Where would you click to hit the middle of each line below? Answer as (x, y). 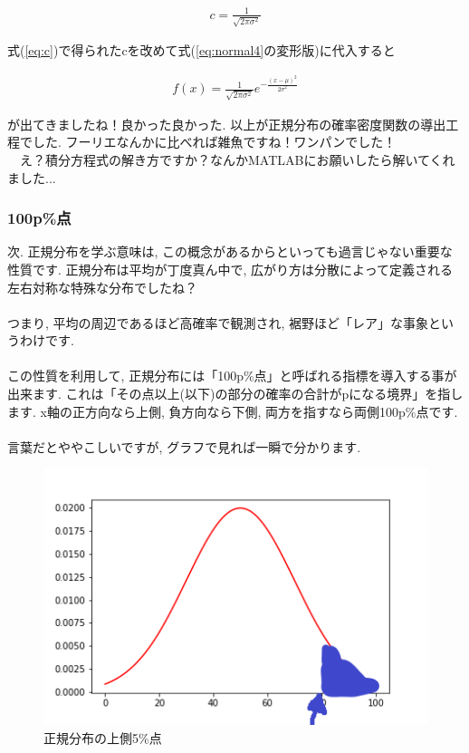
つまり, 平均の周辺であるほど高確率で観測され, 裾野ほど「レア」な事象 (218, 322)
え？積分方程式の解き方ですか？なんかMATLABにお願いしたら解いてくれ (237, 159)
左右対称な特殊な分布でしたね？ (102, 287)
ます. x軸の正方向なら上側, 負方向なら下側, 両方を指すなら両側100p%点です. (233, 411)
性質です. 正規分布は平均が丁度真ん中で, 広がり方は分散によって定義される (230, 269)
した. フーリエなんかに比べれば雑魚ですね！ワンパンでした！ (214, 142)
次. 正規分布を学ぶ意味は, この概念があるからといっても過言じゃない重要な (230, 251)
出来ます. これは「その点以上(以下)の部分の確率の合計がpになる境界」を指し (235, 394)
